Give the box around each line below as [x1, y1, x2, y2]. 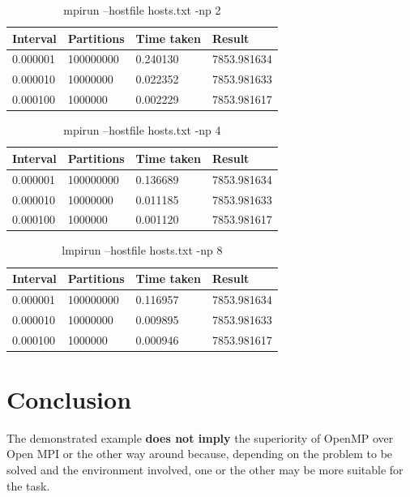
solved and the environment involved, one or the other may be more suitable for [6, 461, 404, 478]
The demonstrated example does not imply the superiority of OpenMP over [6, 429, 394, 446]
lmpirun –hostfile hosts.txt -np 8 [62, 242, 223, 259]
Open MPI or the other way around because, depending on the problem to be [6, 445, 393, 462]
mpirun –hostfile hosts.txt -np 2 [63, 2, 221, 18]
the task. [6, 477, 50, 494]
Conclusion [6, 382, 132, 415]
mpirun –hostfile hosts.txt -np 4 [63, 122, 221, 139]
